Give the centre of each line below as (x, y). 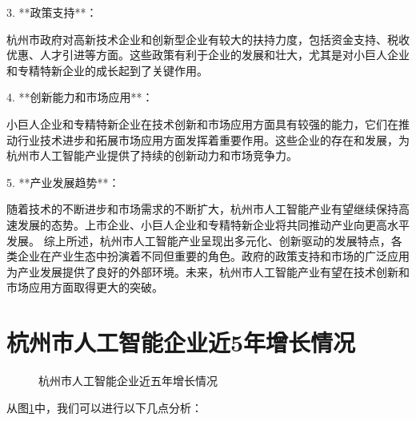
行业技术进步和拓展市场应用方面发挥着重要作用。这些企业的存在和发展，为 (213, 139)
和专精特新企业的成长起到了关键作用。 (107, 70)
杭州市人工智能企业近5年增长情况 (181, 342)
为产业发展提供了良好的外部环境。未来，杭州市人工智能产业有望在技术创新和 (208, 271)
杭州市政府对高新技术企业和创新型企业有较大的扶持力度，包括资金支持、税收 (208, 39)
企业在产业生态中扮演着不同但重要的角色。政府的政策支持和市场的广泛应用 (213, 256)
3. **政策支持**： (52, 12)
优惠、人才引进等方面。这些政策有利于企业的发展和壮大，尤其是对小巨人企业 (208, 55)
